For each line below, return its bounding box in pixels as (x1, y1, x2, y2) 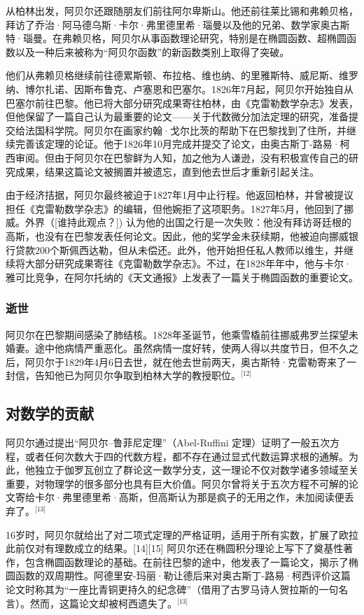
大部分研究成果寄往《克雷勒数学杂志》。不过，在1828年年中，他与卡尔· (24, 256, 351, 271)
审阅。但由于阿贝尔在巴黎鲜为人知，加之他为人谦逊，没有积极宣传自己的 (15, 150, 349, 164)
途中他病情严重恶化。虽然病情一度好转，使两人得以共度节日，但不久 (34, 341, 349, 355)
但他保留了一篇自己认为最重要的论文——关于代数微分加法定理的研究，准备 (6, 109, 349, 124)
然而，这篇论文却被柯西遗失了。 (29, 595, 177, 610)
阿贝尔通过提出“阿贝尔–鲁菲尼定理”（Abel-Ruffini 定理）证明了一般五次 (6, 435, 330, 450)
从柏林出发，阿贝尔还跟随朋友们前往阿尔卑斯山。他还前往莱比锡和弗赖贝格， (6, 3, 358, 17)
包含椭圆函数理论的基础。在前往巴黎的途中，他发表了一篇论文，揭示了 (24, 554, 349, 569)
